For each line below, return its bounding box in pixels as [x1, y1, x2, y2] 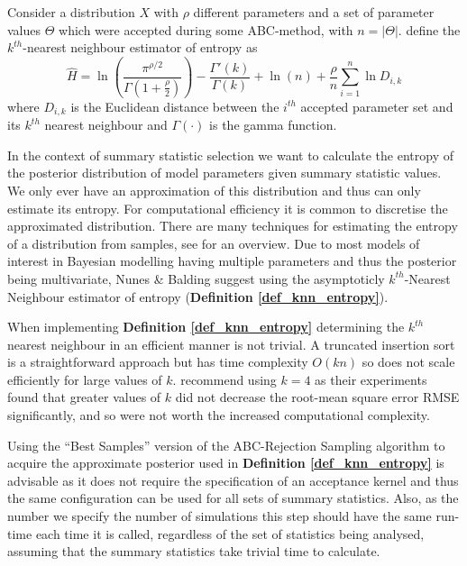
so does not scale [362, 352, 455, 371]
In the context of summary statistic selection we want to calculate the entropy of [7, 145, 453, 164]
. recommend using [172, 370, 277, 388]
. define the [398, 20, 461, 39]
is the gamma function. [209, 115, 337, 134]
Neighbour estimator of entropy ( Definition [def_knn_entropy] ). [7, 287, 389, 306]
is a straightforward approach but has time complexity [7, 352, 308, 371]
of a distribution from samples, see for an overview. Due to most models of [7, 233, 420, 252]
